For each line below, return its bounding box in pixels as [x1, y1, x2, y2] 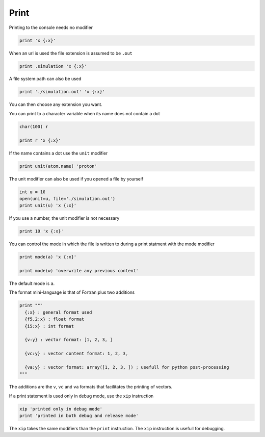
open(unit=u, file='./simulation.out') [19, 196, 115, 201]
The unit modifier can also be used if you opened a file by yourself [9, 176, 144, 181]
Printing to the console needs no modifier [9, 25, 93, 30]
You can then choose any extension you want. [9, 102, 103, 107]
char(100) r [19, 124, 49, 129]
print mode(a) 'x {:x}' [19, 254, 77, 260]
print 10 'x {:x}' [19, 229, 64, 234]
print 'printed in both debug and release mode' [19, 413, 139, 419]
